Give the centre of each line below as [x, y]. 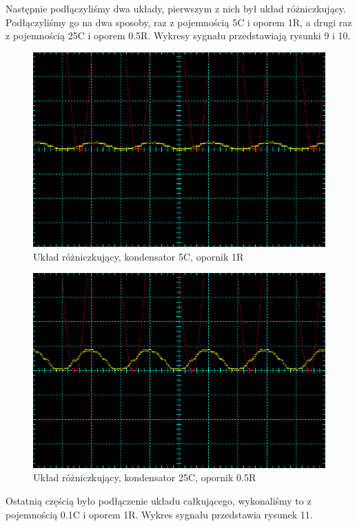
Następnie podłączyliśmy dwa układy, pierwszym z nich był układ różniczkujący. [176, 8]
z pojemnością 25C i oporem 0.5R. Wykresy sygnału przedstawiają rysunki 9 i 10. [178, 36]
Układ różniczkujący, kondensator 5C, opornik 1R [139, 256]
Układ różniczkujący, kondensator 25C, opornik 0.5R [145, 477]
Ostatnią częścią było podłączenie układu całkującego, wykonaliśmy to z [159, 500]
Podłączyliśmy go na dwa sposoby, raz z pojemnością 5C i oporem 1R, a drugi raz [179, 22]
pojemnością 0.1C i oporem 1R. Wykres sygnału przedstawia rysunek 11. [159, 514]
